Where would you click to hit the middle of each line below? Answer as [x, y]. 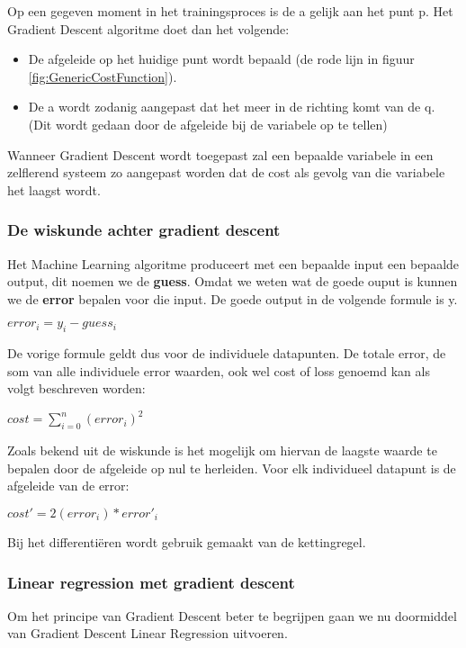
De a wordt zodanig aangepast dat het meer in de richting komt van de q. [232, 107]
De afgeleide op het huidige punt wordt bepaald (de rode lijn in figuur [221, 59]
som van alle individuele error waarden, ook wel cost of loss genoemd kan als [219, 370]
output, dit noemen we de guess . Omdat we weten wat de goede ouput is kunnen [233, 281]
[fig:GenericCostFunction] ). [103, 76]
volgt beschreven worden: [76, 388]
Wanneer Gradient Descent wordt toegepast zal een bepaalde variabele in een [220, 154]
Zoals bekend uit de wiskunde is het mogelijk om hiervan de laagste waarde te [222, 450]
